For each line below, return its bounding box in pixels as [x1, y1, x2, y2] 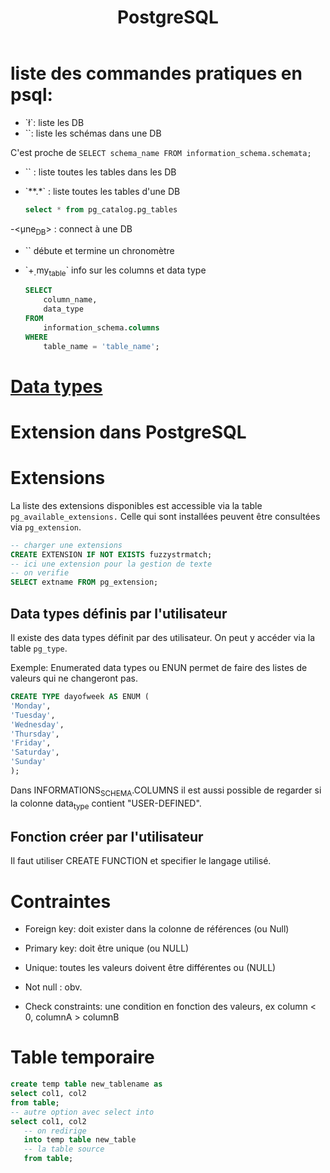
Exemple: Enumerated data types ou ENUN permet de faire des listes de [10, 662, 308, 674]
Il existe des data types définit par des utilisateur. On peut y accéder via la [10, 632, 316, 644]
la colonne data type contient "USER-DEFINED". [10, 797, 202, 811]
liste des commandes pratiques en [10, 62, 303, 85]
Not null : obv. [24, 981, 83, 993]
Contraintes [10, 890, 112, 913]
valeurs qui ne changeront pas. [10, 672, 139, 685]
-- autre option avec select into [10, 1107, 155, 1117]
